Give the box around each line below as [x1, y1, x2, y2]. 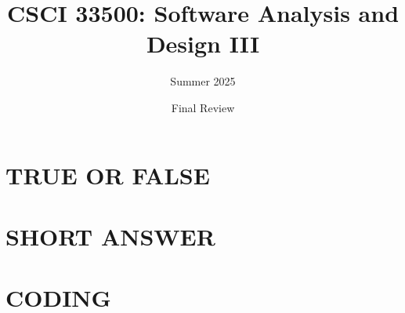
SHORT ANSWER [5, 220, 215, 252]
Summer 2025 [170, 73, 236, 89]
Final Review [171, 99, 235, 115]
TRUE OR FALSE [5, 158, 210, 191]
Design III [146, 27, 260, 60]
